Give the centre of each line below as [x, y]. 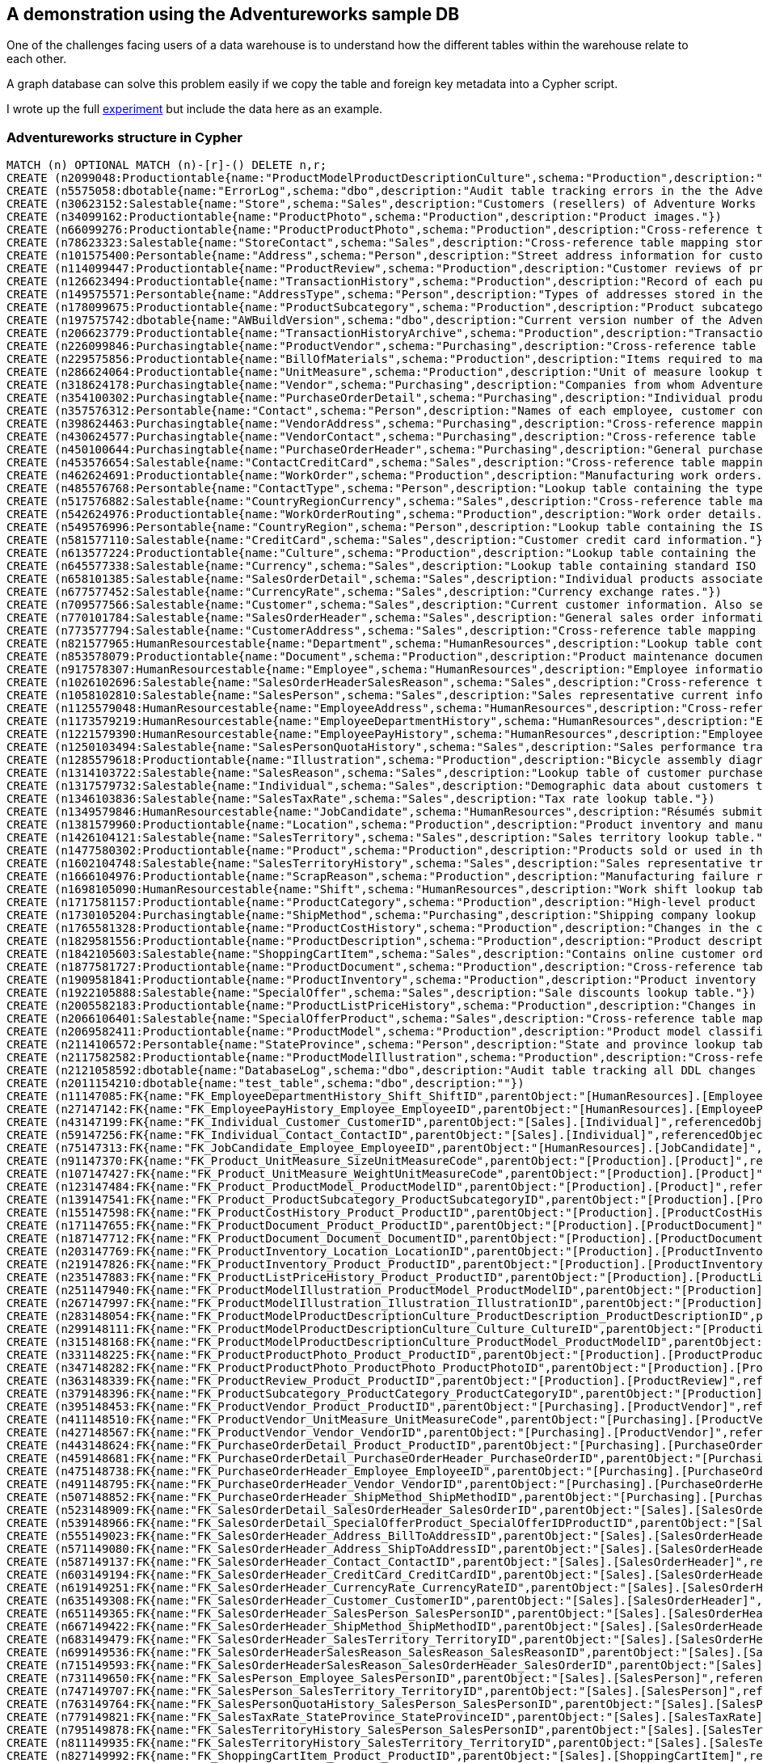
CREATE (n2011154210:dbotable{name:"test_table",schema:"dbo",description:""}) [266, 1084]
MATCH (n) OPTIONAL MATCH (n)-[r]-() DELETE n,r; [167, 165]
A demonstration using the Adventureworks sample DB [233, 14]
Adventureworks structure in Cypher [125, 137]
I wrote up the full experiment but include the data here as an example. [195, 109]
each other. [37, 59]
